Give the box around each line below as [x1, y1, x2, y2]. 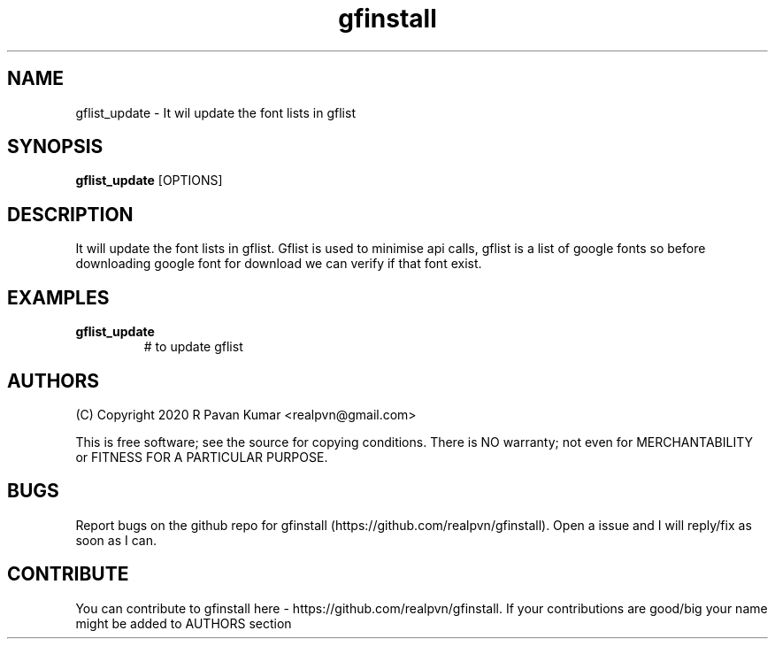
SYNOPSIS [7, 135, 104, 158]
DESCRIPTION [7, 203, 134, 226]
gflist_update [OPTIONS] [75, 173, 223, 188]
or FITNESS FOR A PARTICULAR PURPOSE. [75, 449, 328, 465]
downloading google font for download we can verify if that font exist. [75, 256, 482, 272]
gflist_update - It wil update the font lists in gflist [75, 104, 356, 120]
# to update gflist [143, 339, 243, 355]
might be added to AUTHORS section [75, 615, 292, 631]
